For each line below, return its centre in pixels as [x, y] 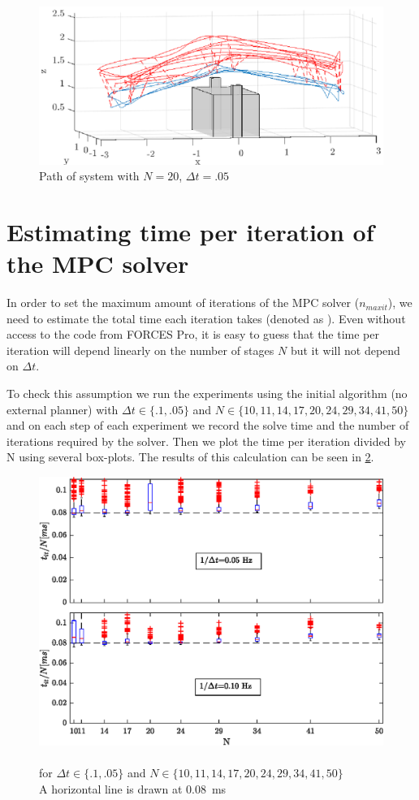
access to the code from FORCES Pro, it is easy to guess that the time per [193, 334]
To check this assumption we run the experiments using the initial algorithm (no [207, 394]
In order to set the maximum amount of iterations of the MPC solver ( [183, 303]
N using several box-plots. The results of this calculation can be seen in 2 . [190, 457]
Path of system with [89, 176]
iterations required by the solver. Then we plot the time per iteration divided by [206, 441]
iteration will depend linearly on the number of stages [140, 350]
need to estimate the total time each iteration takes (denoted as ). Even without [206, 318]
